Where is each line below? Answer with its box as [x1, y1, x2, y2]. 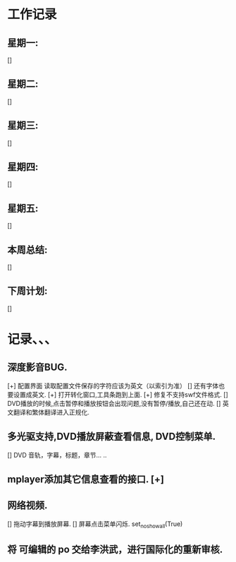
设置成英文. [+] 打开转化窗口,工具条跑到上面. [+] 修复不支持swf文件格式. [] [13, 390, 229, 399]
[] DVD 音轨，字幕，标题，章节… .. [7, 450, 107, 459]
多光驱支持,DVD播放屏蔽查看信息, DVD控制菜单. [7, 431, 216, 443]
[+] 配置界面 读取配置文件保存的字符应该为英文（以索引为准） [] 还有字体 [7, 381, 219, 390]
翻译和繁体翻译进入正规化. [13, 407, 90, 417]
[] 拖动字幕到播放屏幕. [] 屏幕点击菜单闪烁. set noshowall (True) [7, 520, 183, 530]
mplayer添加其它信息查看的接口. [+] [7, 474, 164, 486]
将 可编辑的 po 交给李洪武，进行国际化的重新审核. [7, 544, 223, 556]
